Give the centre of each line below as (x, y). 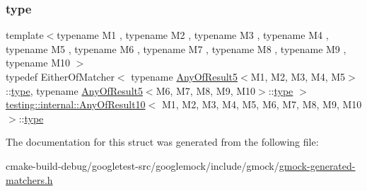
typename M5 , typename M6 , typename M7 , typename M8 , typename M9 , (176, 48)
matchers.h (29, 179)
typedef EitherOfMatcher (60, 76)
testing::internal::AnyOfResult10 (76, 104)
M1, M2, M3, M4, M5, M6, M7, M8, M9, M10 (262, 104)
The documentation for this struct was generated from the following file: (162, 142)
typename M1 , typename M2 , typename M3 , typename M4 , (193, 35)
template (25, 35)
